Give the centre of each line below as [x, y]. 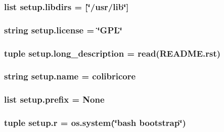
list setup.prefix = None [54, 99]
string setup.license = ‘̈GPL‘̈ [63, 30]
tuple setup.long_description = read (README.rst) [113, 53]
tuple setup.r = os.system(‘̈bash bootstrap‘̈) [95, 123]
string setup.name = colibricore [70, 76]
